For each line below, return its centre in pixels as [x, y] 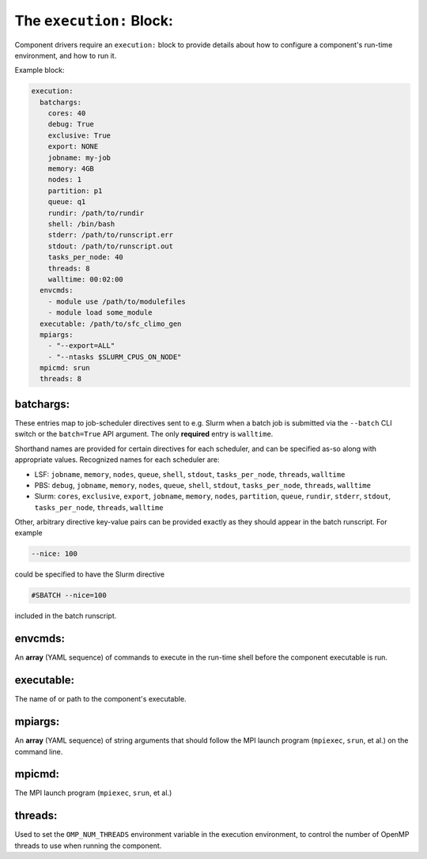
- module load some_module [100, 313]
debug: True [71, 124]
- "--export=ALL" [81, 346]
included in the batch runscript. [66, 616]
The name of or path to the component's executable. [100, 699]
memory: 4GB [71, 169]
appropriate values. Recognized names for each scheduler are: [117, 460]
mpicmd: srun [65, 368]
